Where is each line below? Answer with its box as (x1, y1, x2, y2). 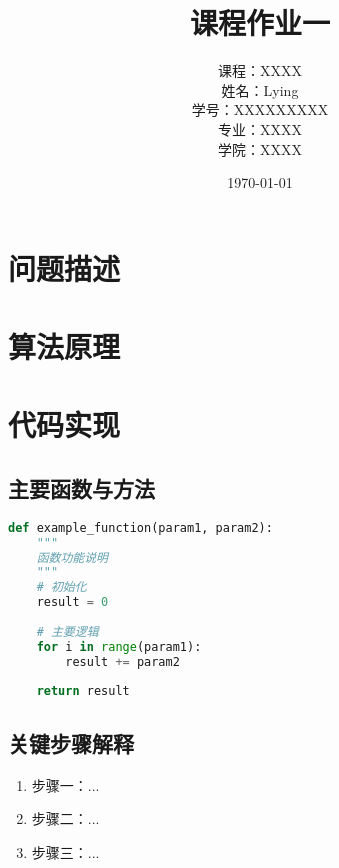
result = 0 (36, 595, 109, 610)
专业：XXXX (218, 118, 302, 139)
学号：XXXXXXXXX (191, 99, 329, 120)
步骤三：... (31, 841, 100, 862)
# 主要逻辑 (36, 624, 99, 639)
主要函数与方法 (8, 473, 155, 504)
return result (36, 684, 130, 699)
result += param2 (65, 654, 180, 669)
